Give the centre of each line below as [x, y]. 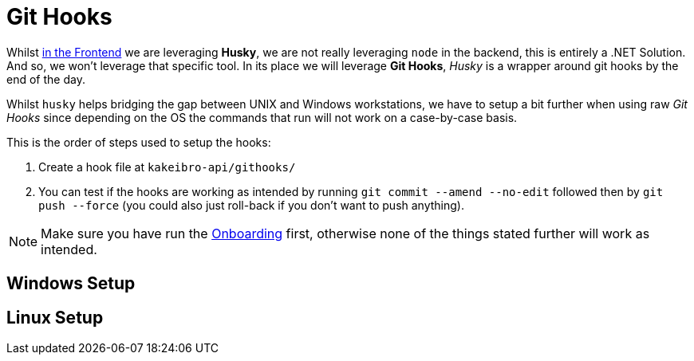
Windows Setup [71, 284]
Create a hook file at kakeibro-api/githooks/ [167, 167]
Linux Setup [55, 317]
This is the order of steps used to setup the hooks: [139, 142]
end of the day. [46, 79]
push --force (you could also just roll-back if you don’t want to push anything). [252, 205]
